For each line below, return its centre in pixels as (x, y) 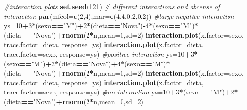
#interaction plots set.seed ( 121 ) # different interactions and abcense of (112, 6)
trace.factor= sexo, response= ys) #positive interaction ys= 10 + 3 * (101, 54)
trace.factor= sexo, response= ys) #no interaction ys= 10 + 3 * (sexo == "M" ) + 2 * (121, 92)
